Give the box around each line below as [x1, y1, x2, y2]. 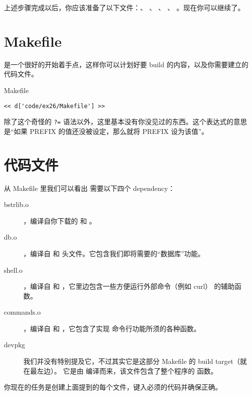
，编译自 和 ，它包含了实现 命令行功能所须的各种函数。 [23, 323, 200, 333]
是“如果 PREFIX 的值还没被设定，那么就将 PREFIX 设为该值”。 [4, 126, 208, 136]
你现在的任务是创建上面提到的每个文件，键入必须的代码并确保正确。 [4, 382, 222, 392]
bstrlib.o [4, 199, 29, 209]
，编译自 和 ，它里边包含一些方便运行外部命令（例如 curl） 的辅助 [23, 281, 235, 291]
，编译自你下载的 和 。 [23, 215, 96, 226]
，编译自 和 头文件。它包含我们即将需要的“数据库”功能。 [23, 248, 205, 258]
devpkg [4, 339, 25, 350]
